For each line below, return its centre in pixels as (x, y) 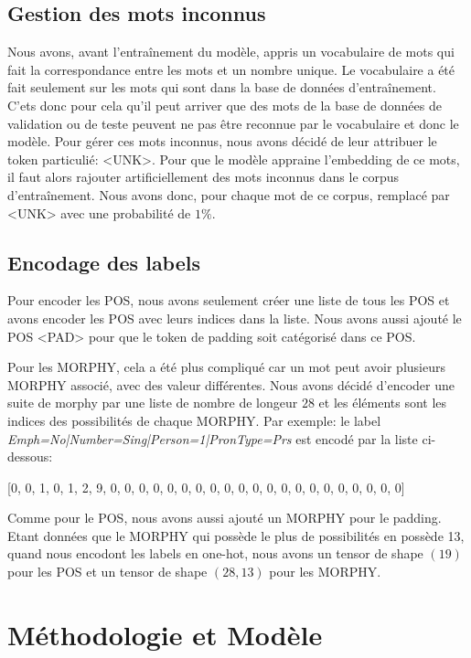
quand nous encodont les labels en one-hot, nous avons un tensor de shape (215, 553)
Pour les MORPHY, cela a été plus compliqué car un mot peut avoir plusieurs (226, 367)
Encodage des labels (104, 262)
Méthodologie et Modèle (165, 634)
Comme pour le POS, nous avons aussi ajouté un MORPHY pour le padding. (225, 518)
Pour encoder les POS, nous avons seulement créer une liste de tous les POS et (229, 300)
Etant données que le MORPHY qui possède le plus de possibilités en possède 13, (236, 535)
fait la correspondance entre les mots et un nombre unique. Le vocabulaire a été (231, 69)
